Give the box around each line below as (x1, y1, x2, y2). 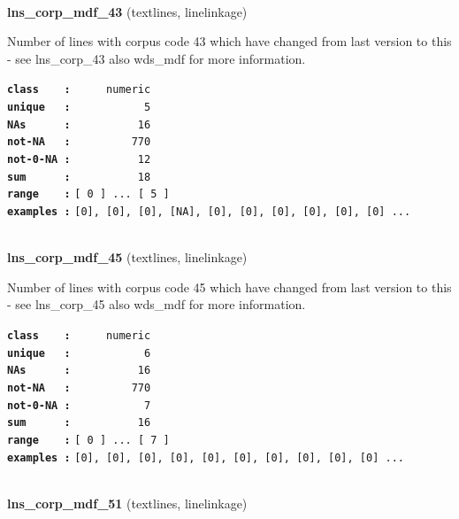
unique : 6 (7, 346, 151, 360)
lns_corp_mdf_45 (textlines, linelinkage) (7, 248, 248, 267)
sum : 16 (7, 416, 151, 430)
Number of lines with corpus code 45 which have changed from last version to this (7, 277, 452, 296)
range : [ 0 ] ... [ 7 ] (7, 433, 170, 446)
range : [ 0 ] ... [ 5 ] (7, 188, 170, 201)
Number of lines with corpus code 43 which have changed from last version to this (7, 32, 452, 50)
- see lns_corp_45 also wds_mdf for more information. (7, 295, 306, 314)
